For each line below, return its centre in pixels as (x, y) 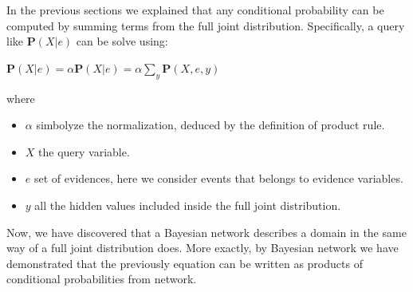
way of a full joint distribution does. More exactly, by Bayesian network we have (203, 248)
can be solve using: (122, 41)
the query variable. (84, 151)
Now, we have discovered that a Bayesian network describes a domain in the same (206, 232)
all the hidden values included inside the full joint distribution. (188, 205)
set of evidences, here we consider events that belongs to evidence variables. (218, 178)
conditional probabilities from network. (102, 279)
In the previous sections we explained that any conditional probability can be (195, 10)
